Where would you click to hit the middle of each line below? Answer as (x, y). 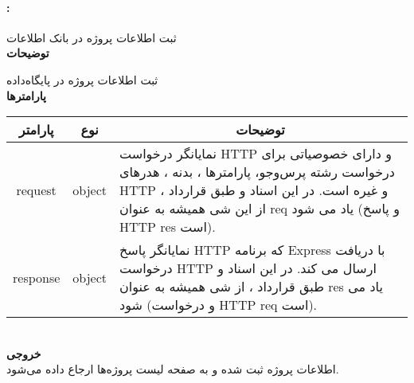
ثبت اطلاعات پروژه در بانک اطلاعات (92, 37)
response (37, 277)
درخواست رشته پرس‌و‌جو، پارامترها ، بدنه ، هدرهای (257, 172)
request (36, 190)
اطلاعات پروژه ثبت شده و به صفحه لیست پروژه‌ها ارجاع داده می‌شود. (173, 369)
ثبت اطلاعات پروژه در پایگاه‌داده (82, 79)
